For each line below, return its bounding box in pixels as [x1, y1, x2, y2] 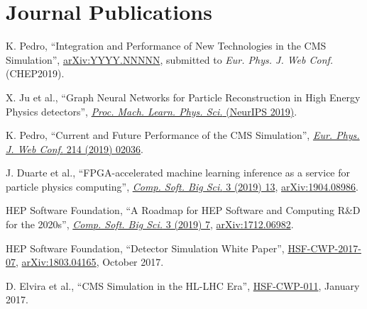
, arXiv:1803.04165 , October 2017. [16, 254, 164, 269]
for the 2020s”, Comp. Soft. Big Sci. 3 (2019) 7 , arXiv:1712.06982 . [6, 217, 294, 232]
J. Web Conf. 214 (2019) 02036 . [6, 141, 143, 156]
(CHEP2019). [6, 66, 65, 81]
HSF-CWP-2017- [287, 240, 361, 255]
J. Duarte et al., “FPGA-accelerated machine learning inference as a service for [6, 165, 351, 180]
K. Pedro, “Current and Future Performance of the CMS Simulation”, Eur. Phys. [6, 128, 360, 142]
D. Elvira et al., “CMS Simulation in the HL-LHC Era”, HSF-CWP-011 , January [6, 278, 360, 293]
